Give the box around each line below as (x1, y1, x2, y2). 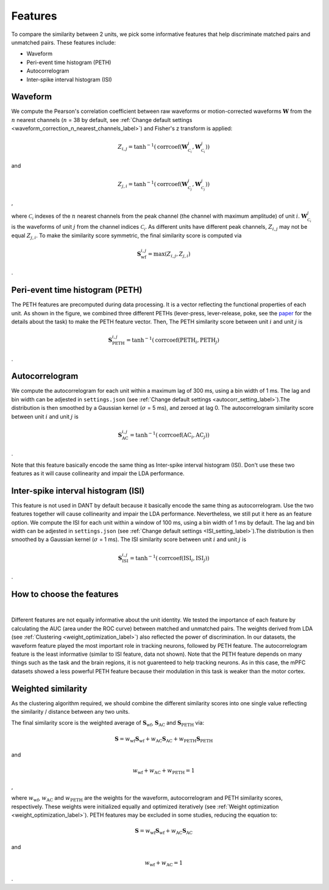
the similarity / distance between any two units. (11, 708, 130, 715)
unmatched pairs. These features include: (11, 38, 116, 46)
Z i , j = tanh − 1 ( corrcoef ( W (118, 142, 188, 152)
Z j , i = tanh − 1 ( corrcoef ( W (118, 180, 188, 189)
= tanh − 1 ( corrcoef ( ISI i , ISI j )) (130, 553, 210, 563)
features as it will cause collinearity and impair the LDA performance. (11, 470, 185, 477)
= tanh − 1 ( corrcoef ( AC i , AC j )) (130, 430, 210, 440)
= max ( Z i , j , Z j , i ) (147, 250, 191, 259)
